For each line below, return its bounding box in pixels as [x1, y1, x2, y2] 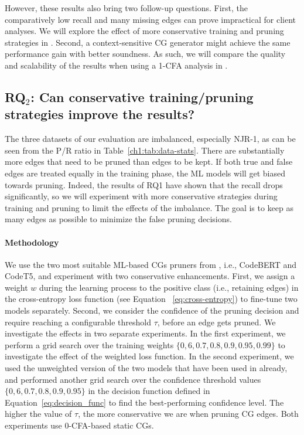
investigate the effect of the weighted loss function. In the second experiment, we [5, 350, 294, 362]
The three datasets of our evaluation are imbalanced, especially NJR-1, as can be [5, 132, 296, 145]
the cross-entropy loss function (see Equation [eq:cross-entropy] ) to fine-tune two [5, 293, 298, 305]
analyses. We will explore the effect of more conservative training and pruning [5, 25, 284, 37]
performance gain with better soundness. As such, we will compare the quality [5, 47, 286, 60]
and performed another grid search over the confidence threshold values [5, 373, 261, 385]
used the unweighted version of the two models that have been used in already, [5, 362, 288, 374]
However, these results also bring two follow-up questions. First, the [5, 2, 248, 13]
